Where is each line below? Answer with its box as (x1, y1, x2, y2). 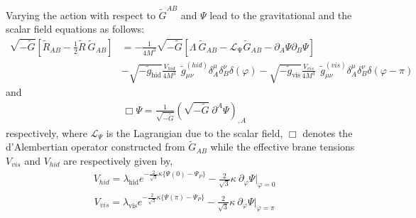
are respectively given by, (63, 153, 173, 168)
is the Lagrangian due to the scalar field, (106, 125, 283, 140)
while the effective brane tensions (210, 139, 355, 154)
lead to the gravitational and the (209, 7, 352, 22)
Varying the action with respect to (6, 7, 155, 22)
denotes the (302, 125, 353, 140)
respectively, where (6, 125, 87, 140)
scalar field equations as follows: (6, 21, 145, 36)
